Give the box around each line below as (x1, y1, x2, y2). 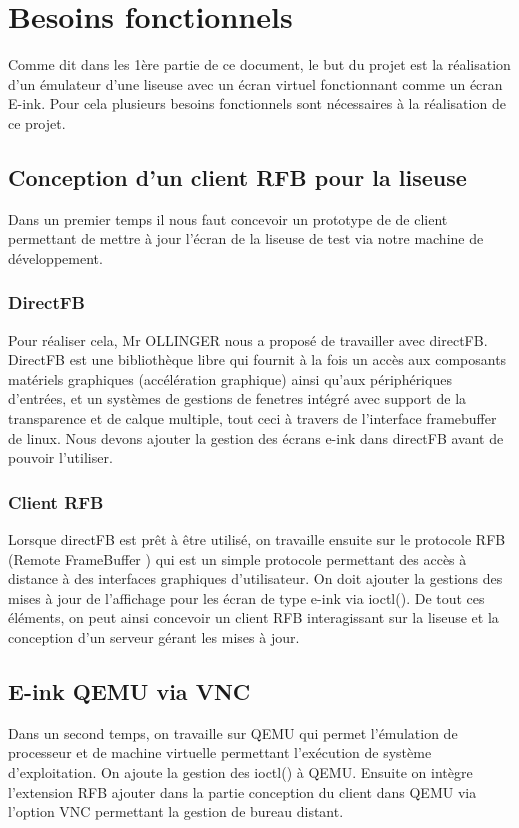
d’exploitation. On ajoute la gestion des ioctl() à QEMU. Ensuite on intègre (8, 762, 473, 783)
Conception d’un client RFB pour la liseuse (8, 161, 467, 192)
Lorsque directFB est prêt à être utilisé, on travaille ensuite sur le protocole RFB (8, 529, 506, 550)
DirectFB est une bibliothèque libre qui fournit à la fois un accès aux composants (8, 349, 507, 370)
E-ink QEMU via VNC (8, 676, 251, 707)
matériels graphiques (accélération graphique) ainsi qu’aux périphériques (8, 368, 452, 389)
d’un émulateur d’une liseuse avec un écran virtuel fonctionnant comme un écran (8, 73, 503, 94)
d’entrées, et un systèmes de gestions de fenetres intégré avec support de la (8, 388, 467, 409)
